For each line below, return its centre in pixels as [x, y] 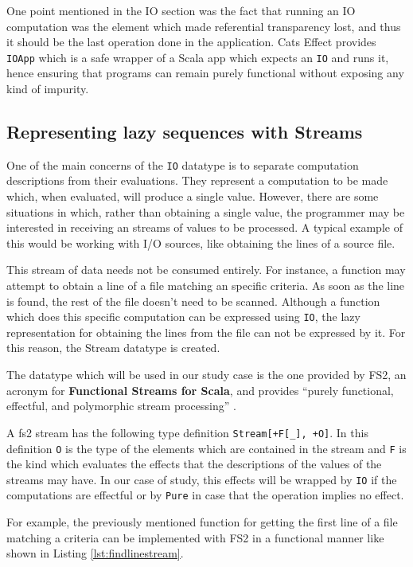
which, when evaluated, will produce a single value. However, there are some [193, 196]
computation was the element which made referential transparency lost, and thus [204, 26]
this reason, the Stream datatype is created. [113, 348]
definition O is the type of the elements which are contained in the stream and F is [206, 448]
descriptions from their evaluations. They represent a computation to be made [197, 180]
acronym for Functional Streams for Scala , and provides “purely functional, [200, 390]
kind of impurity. [48, 89]
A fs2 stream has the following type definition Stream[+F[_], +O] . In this [187, 432]
